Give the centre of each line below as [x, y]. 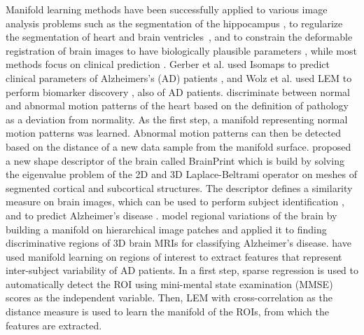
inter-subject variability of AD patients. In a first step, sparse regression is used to [182, 270]
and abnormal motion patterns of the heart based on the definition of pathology [177, 105]
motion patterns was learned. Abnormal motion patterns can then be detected [174, 133]
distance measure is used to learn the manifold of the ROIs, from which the [167, 312]
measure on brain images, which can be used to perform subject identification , [175, 201]
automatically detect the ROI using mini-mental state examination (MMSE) [169, 283]
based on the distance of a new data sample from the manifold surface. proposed [178, 146]
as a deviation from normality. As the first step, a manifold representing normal [177, 119]
